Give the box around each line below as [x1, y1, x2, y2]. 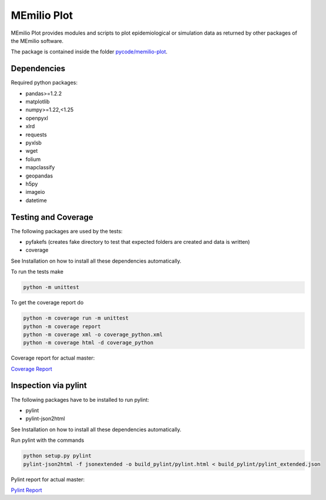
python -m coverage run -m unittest [23, 315, 129, 321]
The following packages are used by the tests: [11, 227, 123, 234]
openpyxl [25, 115, 48, 122]
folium [25, 156, 41, 163]
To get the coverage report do [11, 299, 84, 306]
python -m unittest [23, 284, 79, 291]
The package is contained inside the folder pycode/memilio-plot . [11, 48, 167, 55]
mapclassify [25, 164, 55, 171]
